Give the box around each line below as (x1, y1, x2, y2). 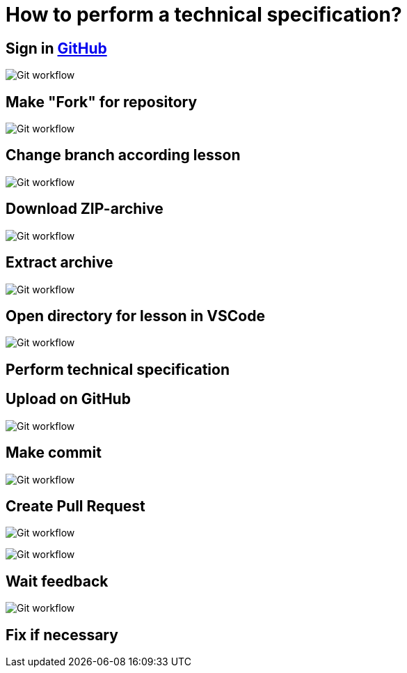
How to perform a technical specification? (6, 3, 402, 26)
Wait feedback (6, 572, 109, 590)
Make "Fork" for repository (6, 93, 198, 111)
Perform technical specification (6, 360, 230, 378)
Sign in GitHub (6, 39, 107, 57)
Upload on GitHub (6, 390, 131, 408)
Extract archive (6, 254, 113, 272)
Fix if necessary (6, 626, 118, 644)
